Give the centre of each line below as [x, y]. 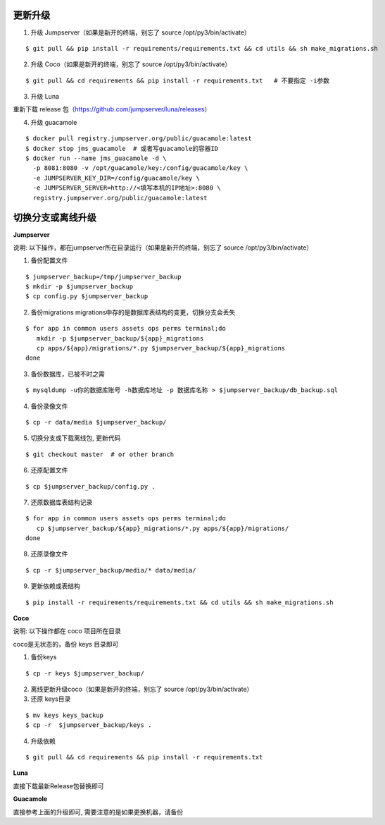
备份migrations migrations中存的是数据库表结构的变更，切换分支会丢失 [133, 312]
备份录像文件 [49, 406]
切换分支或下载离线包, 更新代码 [76, 438]
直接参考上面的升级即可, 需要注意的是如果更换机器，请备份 [98, 812]
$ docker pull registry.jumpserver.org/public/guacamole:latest [139, 139]
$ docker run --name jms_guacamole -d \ [96, 158]
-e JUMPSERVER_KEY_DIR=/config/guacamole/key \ [116, 178]
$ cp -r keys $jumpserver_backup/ [85, 673]
